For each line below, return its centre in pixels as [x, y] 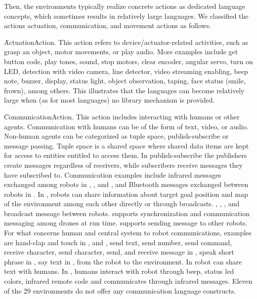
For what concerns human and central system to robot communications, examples [128, 233]
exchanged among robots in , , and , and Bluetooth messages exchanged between [126, 184]
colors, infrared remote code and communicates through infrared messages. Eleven [128, 281]
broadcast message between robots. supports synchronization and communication [127, 213]
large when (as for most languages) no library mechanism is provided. [109, 100]
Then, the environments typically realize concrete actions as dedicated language [125, 6]
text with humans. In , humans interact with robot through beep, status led [119, 271]
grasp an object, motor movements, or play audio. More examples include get [121, 52]
